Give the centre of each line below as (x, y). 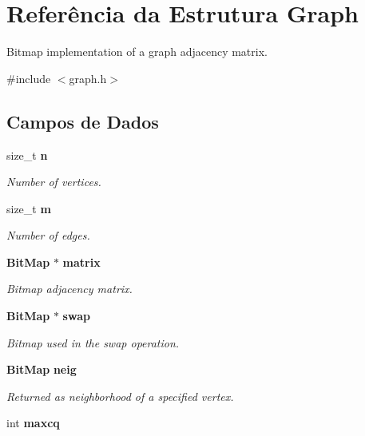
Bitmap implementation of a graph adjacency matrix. (137, 52)
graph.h (88, 78)
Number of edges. (48, 235)
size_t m (29, 208)
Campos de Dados (83, 121)
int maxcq (33, 423)
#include (29, 78)
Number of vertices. (54, 182)
